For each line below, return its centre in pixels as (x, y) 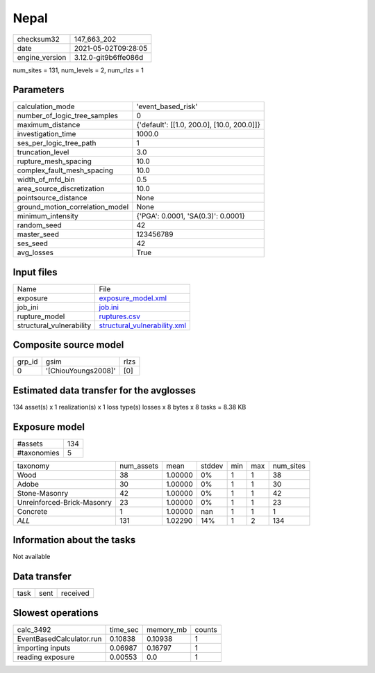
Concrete (32, 511)
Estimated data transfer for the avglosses (105, 390)
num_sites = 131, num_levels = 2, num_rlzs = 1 (78, 70)
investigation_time (47, 134)
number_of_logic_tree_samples (67, 116)
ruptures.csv (119, 316)
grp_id (27, 362)
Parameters (39, 90)
